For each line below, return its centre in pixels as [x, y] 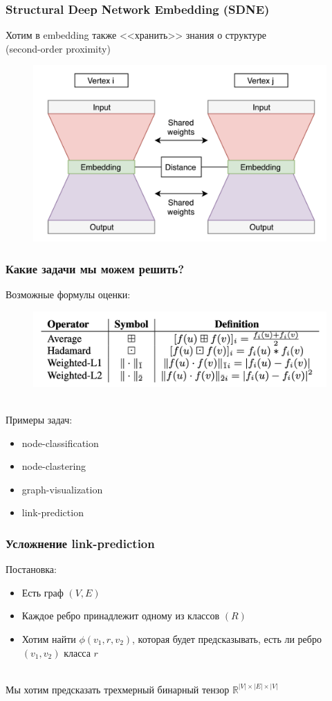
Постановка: [31, 569]
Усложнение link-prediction [80, 543]
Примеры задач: [39, 419]
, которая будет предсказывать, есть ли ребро [227, 638]
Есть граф [43, 592]
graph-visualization [62, 489]
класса [77, 652]
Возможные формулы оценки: [68, 294]
